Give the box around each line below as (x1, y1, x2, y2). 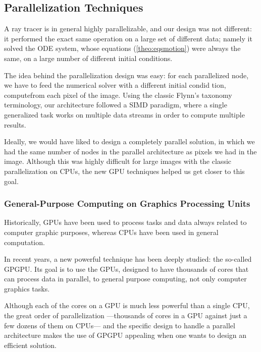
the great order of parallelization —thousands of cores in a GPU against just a (4, 310, 247, 321)
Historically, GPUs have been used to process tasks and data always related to (4, 217, 247, 227)
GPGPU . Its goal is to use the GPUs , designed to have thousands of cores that (4, 263, 249, 274)
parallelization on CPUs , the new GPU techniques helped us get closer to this (4, 165, 245, 176)
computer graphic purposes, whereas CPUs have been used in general (4, 226, 219, 237)
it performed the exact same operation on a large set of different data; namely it (4, 33, 252, 43)
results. (4, 119, 26, 130)
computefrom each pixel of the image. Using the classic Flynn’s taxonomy (4, 89, 232, 100)
